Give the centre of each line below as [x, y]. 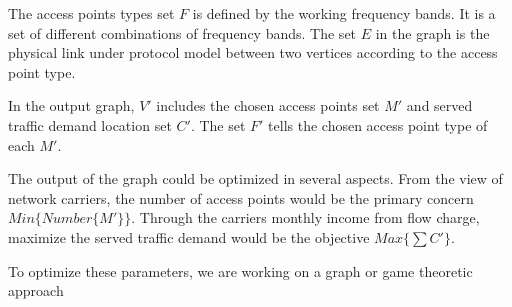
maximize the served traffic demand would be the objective [189, 236]
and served [439, 105]
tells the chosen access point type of [378, 124]
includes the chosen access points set [268, 105]
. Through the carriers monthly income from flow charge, [305, 217]
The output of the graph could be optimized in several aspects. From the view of [255, 178]
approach [36, 290]
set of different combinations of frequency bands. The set [182, 32]
